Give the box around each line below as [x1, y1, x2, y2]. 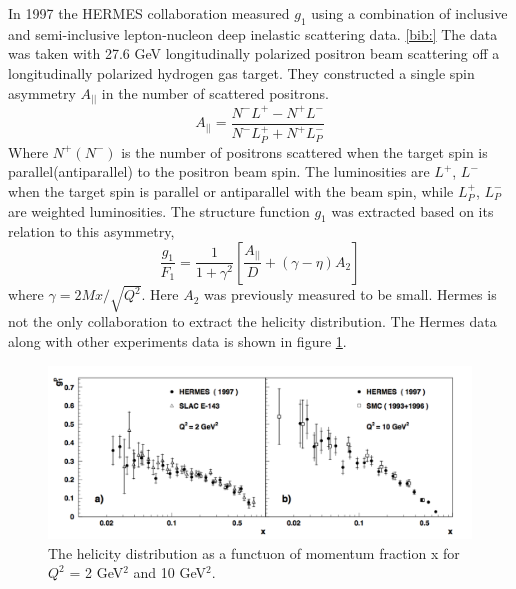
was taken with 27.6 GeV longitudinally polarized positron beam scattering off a [8, 43, 500, 64]
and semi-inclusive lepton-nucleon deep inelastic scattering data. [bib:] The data [8, 23, 498, 44]
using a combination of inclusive [311, 3, 508, 23]
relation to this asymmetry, [8, 221, 175, 242]
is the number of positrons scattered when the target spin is [121, 141, 488, 162]
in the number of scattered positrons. [101, 82, 329, 103]
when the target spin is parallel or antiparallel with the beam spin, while [8, 180, 454, 201]
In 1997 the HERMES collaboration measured [8, 3, 290, 23]
